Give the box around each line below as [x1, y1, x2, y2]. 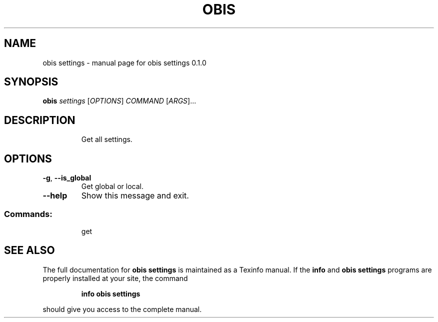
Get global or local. [81, 182, 143, 191]
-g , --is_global [42, 173, 91, 182]
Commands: [4, 208, 52, 219]
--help [42, 190, 67, 201]
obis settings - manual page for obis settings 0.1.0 [42, 58, 206, 67]
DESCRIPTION [4, 113, 75, 126]
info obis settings [81, 289, 140, 298]
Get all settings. [81, 135, 132, 144]
